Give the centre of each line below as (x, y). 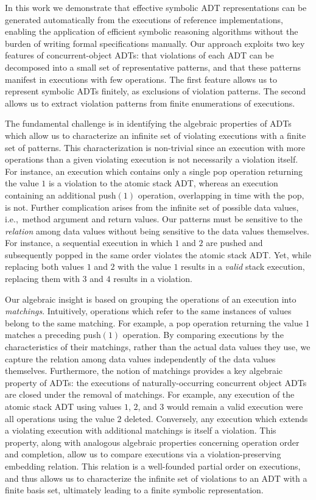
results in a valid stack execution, (243, 266)
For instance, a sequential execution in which (89, 243)
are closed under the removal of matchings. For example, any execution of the (150, 394)
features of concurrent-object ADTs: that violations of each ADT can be (139, 55)
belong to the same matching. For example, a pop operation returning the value (154, 322)
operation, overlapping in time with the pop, (221, 195)
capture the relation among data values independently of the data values (140, 358)
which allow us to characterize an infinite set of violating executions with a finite (156, 135)
